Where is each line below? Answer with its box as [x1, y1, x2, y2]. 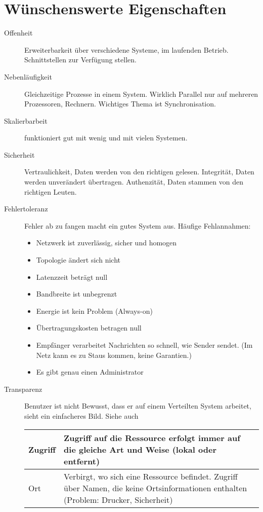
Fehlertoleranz [4, 203, 48, 214]
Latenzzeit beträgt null [36, 271, 108, 282]
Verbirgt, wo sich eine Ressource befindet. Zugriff [64, 470, 238, 482]
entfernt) [64, 455, 100, 467]
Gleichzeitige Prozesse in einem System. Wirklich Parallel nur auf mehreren [24, 88, 258, 99]
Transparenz [4, 383, 42, 394]
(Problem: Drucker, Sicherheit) [64, 493, 173, 505]
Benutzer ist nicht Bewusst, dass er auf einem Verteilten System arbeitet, [24, 400, 251, 411]
